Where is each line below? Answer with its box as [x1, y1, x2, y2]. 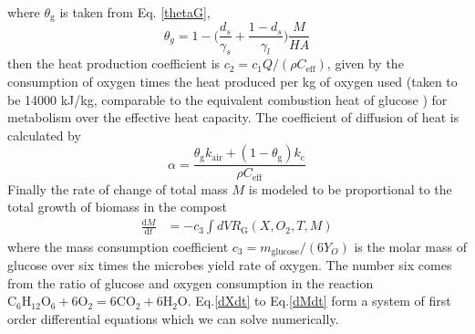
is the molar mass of [354, 236, 467, 256]
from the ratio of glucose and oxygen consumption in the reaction [7, 273, 374, 292]
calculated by [7, 125, 81, 144]
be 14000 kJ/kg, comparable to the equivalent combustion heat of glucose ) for [7, 89, 448, 109]
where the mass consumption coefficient [7, 236, 229, 256]
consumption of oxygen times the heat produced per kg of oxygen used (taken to [7, 71, 458, 90]
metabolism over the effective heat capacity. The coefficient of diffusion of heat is [7, 108, 460, 127]
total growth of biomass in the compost [7, 197, 227, 216]
